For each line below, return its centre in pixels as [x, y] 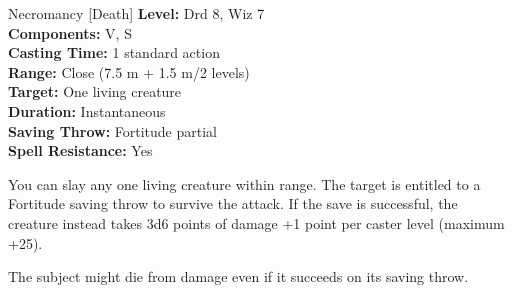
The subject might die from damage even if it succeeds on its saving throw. [238, 276]
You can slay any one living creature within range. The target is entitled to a [244, 183]
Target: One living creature [95, 91]
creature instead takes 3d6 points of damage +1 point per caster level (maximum [256, 222]
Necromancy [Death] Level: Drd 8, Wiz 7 [136, 13]
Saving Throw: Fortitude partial [113, 130]
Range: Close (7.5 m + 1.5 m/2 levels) [129, 71]
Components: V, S [70, 32]
